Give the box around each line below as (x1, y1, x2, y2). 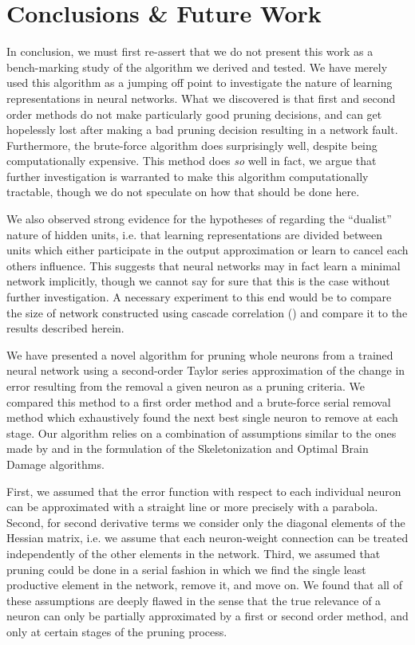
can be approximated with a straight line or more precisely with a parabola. (6, 498, 378, 515)
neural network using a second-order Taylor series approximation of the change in (6, 362, 405, 379)
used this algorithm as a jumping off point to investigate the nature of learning (6, 74, 393, 91)
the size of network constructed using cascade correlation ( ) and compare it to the (6, 304, 408, 321)
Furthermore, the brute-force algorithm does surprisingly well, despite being (6, 136, 377, 153)
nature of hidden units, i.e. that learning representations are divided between (6, 226, 383, 242)
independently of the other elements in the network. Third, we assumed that (6, 545, 381, 561)
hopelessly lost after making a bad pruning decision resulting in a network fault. (6, 121, 398, 138)
